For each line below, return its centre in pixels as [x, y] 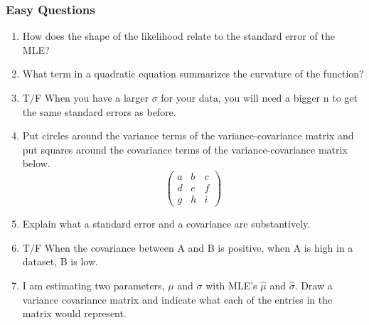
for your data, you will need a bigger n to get [259, 97]
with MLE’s [231, 285]
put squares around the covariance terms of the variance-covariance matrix [185, 149]
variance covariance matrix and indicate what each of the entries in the [177, 299]
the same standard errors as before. [99, 111]
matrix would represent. [74, 313]
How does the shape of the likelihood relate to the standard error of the [178, 36]
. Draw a [314, 285]
